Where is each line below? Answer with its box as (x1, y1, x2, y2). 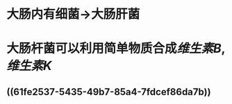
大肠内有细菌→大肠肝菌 (6, 6, 140, 22)
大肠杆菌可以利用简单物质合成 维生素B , (6, 41, 226, 56)
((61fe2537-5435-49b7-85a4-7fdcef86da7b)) (6, 86, 211, 98)
